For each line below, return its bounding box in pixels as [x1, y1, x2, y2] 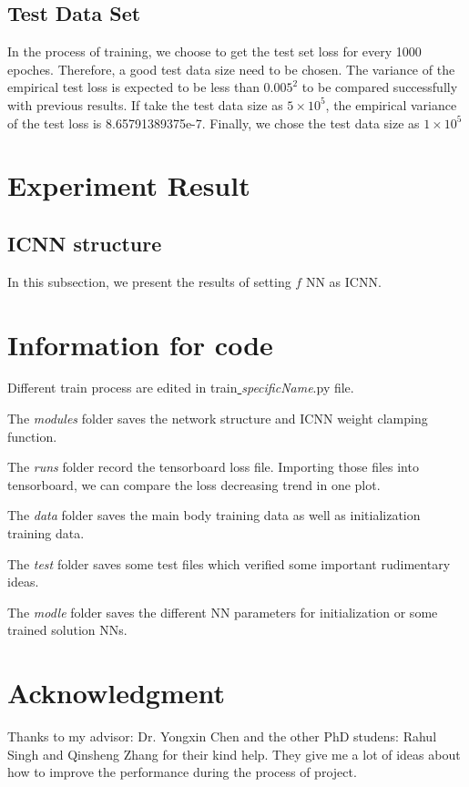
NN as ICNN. [305, 271, 382, 291]
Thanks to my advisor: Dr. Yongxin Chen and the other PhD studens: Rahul [7, 727, 437, 746]
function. [7, 426, 57, 445]
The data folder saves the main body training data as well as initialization [7, 506, 421, 525]
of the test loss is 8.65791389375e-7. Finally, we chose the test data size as [7, 113, 420, 132]
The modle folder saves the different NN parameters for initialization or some [7, 602, 438, 621]
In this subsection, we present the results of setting [7, 271, 291, 291]
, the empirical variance [325, 95, 457, 114]
